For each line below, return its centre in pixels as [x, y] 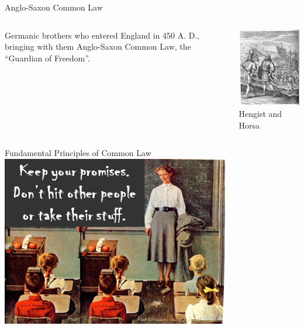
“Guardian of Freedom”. [47, 58]
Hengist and [260, 113]
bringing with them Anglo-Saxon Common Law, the [98, 46]
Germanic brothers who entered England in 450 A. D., [102, 35]
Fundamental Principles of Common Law [78, 153]
